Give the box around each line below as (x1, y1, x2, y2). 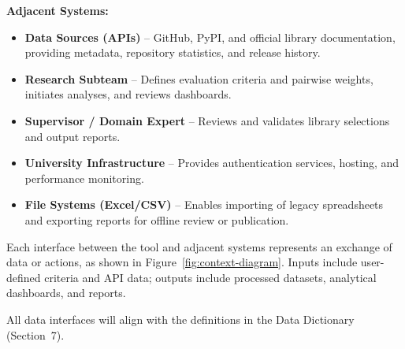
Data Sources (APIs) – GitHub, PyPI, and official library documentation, (24, 28, 396, 45)
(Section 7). (6, 326, 65, 343)
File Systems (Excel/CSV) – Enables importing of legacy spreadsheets (24, 196, 384, 213)
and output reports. (24, 128, 121, 144)
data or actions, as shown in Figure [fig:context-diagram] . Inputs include (6, 254, 358, 270)
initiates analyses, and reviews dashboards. (24, 86, 232, 102)
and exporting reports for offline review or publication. (24, 211, 289, 228)
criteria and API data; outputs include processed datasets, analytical (44, 269, 377, 285)
